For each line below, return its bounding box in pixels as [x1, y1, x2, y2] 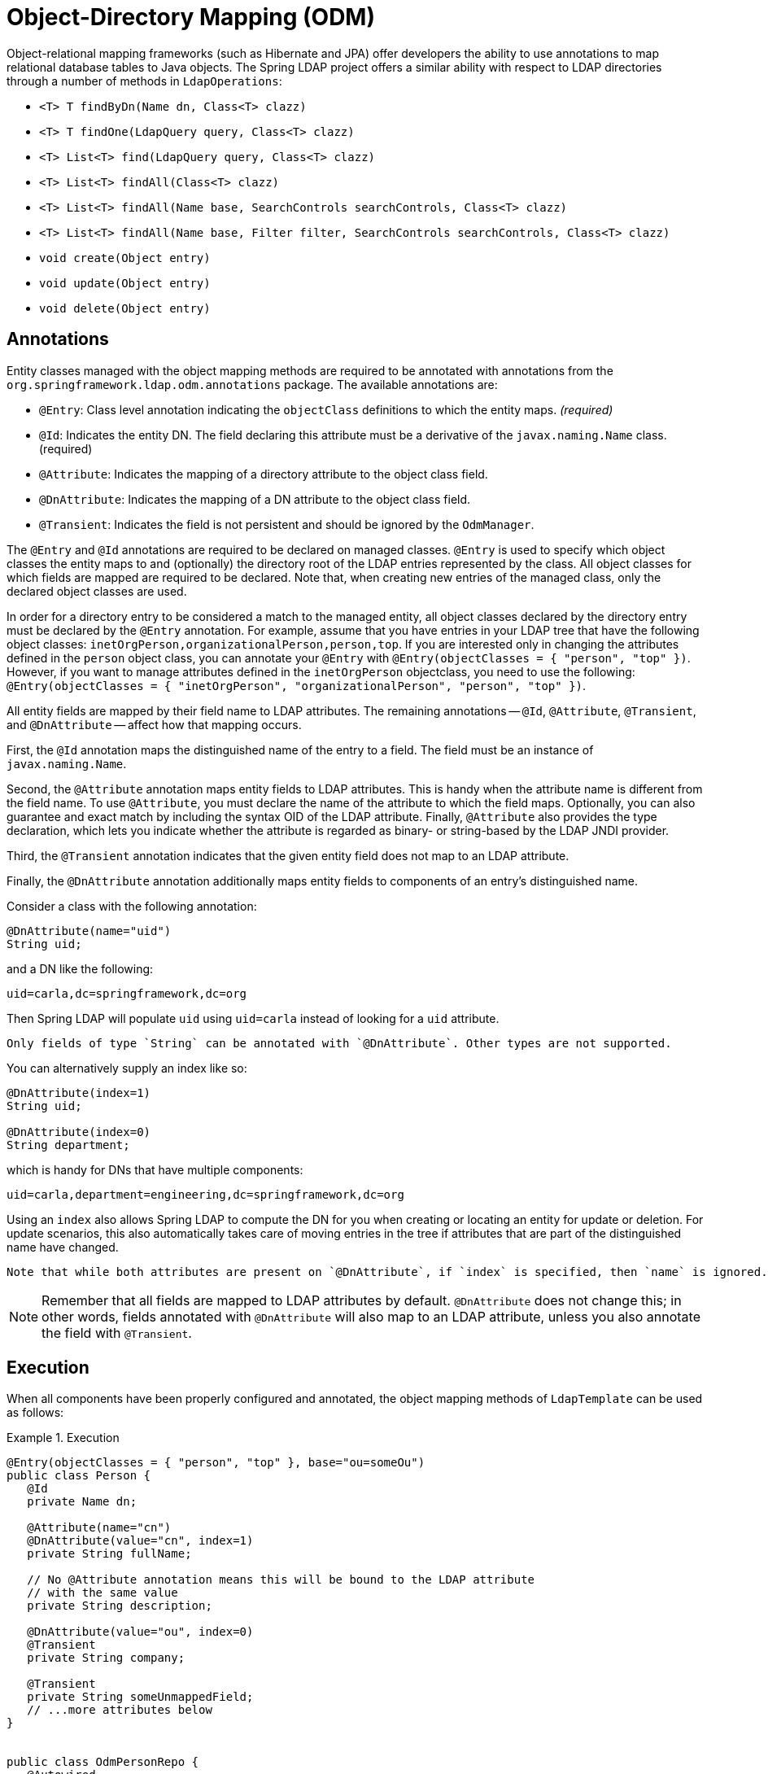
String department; [7, 1138, 130, 1151]
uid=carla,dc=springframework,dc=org [7, 986, 247, 1000]
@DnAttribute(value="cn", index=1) [27, 1534, 254, 1548]
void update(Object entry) [39, 276, 211, 290]
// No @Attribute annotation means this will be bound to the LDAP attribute [27, 1573, 535, 1587]
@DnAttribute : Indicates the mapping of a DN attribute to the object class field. [39, 492, 471, 506]
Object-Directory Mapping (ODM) [7, 3, 375, 31]
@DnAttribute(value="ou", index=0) [27, 1625, 254, 1639]
